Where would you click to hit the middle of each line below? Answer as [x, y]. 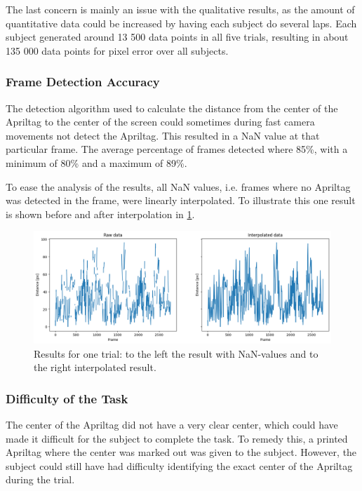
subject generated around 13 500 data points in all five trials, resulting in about [177, 37]
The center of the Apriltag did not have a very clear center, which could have [172, 424]
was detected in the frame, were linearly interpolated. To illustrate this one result [181, 200]
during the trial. [40, 479]
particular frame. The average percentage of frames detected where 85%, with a [177, 149]
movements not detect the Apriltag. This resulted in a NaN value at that [163, 135]
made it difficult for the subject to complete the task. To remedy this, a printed [177, 438]
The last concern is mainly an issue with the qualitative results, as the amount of [180, 9]
